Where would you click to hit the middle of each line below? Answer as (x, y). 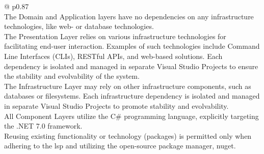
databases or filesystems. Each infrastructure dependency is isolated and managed (132, 96)
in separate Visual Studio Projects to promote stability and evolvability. (116, 105)
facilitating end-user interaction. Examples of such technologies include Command (132, 46)
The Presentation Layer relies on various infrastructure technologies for (115, 36)
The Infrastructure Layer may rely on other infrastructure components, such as (128, 86)
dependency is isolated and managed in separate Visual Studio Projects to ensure (131, 66)
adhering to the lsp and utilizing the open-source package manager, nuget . (120, 146)
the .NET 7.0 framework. (43, 126)
